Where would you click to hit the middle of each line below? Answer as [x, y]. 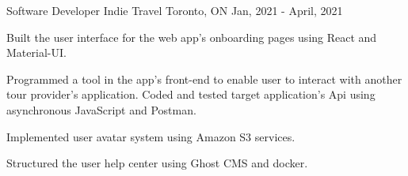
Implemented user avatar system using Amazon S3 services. [151, 136]
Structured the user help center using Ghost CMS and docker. [157, 163]
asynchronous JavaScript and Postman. [101, 109]
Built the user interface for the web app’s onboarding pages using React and [192, 37]
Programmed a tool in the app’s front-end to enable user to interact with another [204, 79]
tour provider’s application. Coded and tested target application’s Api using [191, 94]
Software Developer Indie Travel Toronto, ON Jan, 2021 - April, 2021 [175, 10]
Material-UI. [36, 52]
